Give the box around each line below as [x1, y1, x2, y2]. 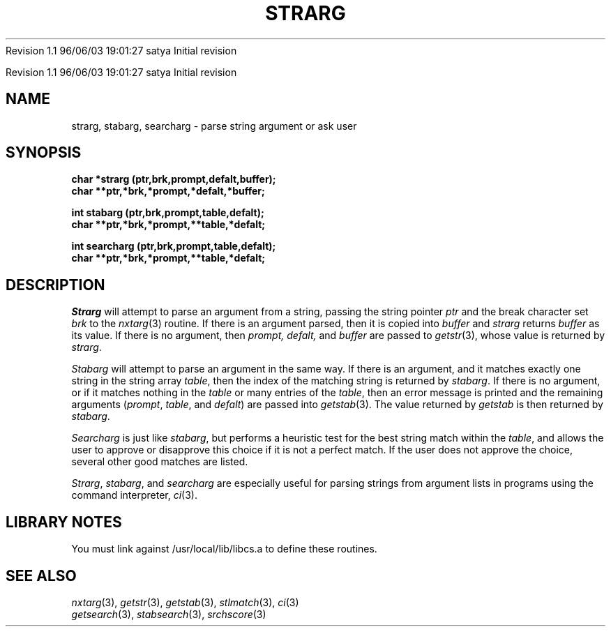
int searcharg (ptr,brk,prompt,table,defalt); [71, 240, 276, 253]
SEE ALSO [6, 566, 77, 585]
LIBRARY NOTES [6, 513, 122, 531]
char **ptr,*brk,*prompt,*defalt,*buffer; [71, 185, 265, 197]
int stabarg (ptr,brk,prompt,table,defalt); [71, 206, 264, 219]
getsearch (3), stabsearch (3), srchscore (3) [71, 608, 266, 620]
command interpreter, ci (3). [71, 489, 197, 502]
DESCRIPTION [6, 276, 105, 294]
